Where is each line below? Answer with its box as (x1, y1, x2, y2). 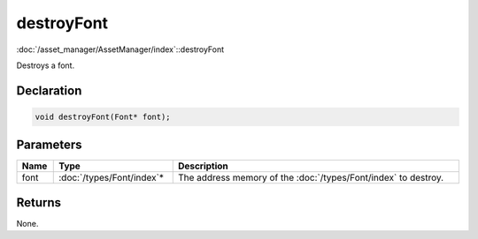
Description (177, 160, 229, 172)
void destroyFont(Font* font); (35, 111, 172, 122)
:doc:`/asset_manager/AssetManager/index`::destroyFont (16, 44, 225, 55)
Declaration (16, 83, 82, 98)
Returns (16, 195, 62, 210)
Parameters (16, 138, 82, 153)
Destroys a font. (16, 60, 75, 71)
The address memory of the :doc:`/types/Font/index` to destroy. (177, 172, 444, 184)
